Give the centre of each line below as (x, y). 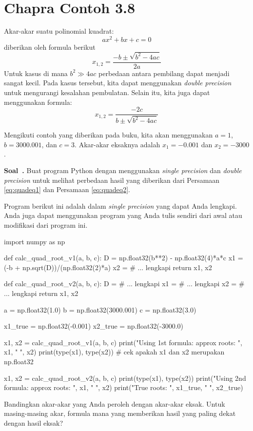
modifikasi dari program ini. (46, 225)
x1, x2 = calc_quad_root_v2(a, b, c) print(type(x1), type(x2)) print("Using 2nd (125, 378)
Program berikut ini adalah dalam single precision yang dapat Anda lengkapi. (120, 206)
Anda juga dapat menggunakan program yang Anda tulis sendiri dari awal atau (123, 215)
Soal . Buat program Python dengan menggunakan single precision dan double (123, 170)
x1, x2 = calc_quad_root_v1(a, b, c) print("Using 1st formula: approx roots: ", (123, 342)
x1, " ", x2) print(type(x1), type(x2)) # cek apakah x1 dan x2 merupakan (114, 352)
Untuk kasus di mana (36, 73)
